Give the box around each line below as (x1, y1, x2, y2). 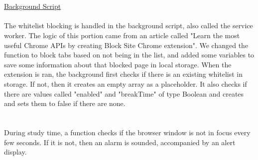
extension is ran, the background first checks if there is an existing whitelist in (4, 69, 243, 79)
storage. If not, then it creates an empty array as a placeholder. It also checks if (4, 78, 247, 89)
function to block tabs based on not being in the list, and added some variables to (4, 50, 255, 60)
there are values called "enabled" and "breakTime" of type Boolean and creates (4, 88, 244, 99)
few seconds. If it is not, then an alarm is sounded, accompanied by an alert (4, 137, 236, 147)
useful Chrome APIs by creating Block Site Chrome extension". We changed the (4, 40, 249, 50)
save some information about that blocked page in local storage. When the (4, 59, 232, 69)
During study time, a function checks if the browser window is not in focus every (4, 127, 251, 137)
